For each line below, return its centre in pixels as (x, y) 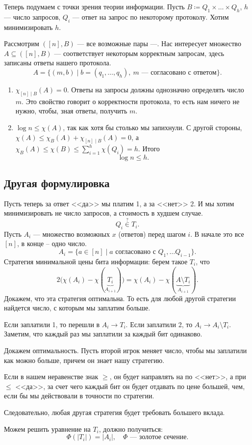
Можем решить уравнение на (47, 429)
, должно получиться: (131, 429)
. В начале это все (217, 234)
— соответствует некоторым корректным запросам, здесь (139, 53)
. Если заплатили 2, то (159, 324)
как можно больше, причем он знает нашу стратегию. (84, 360)
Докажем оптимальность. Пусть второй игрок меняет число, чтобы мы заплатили (126, 350)
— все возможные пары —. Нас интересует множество (159, 43)
